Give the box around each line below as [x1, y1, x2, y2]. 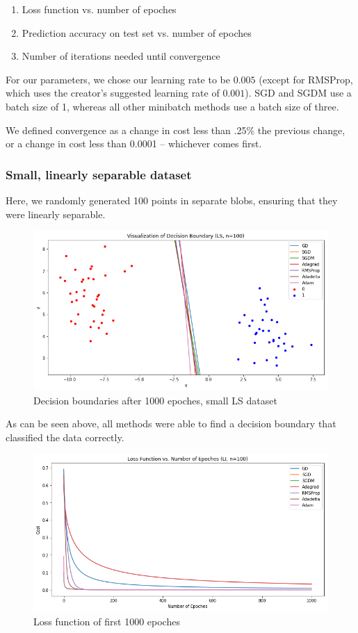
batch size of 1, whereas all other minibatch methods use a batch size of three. [6, 99, 339, 113]
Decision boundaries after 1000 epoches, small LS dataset [33, 393, 277, 407]
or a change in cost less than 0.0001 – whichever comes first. [6, 136, 262, 151]
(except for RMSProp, [259, 72, 353, 86]
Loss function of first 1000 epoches [33, 614, 180, 628]
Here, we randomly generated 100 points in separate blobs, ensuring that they [6, 192, 338, 207]
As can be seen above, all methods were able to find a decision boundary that [6, 416, 336, 431]
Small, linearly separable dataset [6, 165, 192, 183]
